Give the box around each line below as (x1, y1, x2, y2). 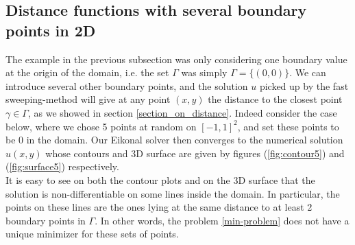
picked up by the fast (259, 78, 349, 93)
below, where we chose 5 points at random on (5, 119, 197, 133)
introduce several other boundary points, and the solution (5, 78, 248, 93)
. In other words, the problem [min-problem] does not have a (95, 213, 350, 227)
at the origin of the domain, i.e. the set (5, 65, 169, 80)
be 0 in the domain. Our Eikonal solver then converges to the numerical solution (5, 132, 343, 147)
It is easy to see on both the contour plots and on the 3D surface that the (5, 172, 315, 187)
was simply (181, 65, 228, 80)
